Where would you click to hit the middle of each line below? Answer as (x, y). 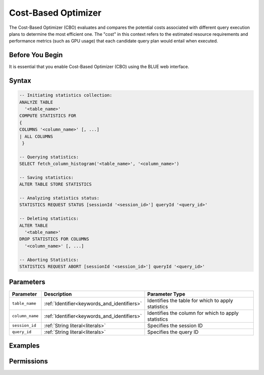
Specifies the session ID (175, 326)
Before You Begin (36, 55)
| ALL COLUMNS (36, 136)
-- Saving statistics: (46, 177)
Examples (24, 345)
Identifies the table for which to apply (190, 300)
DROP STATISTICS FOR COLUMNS (54, 239)
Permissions (29, 361)
